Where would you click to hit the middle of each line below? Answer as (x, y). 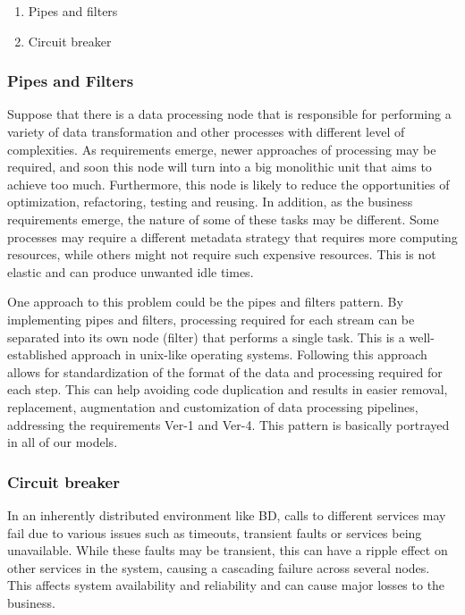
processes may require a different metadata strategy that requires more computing (232, 236)
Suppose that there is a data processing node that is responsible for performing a (229, 114)
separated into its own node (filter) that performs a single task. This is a (206, 337)
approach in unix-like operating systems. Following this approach (249, 354)
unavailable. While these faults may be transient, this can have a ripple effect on (228, 550)
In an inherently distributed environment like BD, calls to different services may (227, 514)
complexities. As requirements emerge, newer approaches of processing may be (222, 149)
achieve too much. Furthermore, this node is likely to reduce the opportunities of (228, 184)
